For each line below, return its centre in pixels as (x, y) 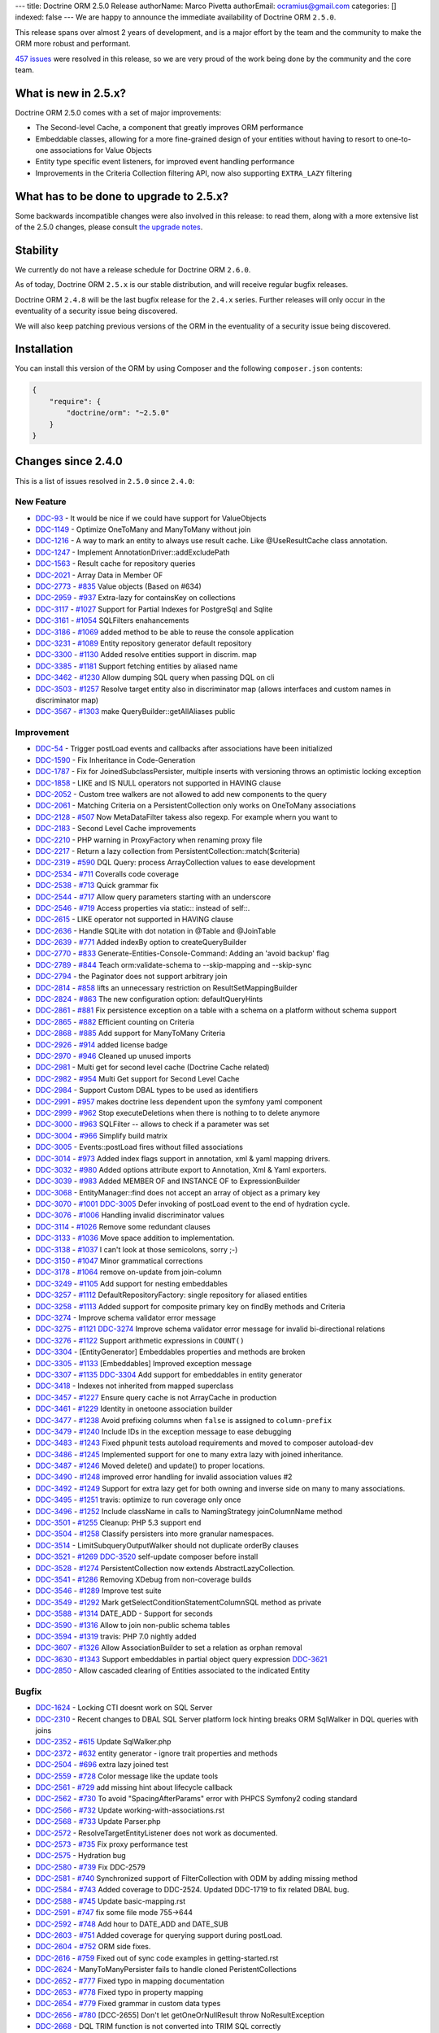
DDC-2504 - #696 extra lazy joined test (102, 1765)
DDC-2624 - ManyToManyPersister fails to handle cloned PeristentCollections (166, 1970)
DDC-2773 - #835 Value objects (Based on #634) (119, 586)
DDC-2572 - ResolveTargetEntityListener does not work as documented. (156, 1833)
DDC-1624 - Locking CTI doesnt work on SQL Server (124, 1708)
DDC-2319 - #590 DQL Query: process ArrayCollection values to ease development (176, 863)
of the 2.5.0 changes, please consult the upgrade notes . (109, 227)
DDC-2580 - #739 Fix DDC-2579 (90, 1867)
